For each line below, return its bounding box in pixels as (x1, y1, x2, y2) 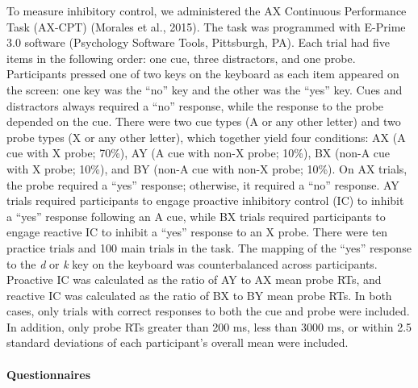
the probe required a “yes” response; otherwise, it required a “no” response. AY (6, 176, 399, 193)
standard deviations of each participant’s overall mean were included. (6, 334, 349, 351)
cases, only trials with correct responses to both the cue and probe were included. (6, 302, 410, 319)
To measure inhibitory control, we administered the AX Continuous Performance (6, 2, 407, 19)
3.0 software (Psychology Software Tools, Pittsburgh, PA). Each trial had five (6, 34, 390, 51)
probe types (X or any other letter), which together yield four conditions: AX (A (6, 128, 406, 145)
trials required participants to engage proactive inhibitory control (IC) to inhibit (6, 192, 404, 209)
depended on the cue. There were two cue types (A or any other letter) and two (6, 113, 401, 130)
